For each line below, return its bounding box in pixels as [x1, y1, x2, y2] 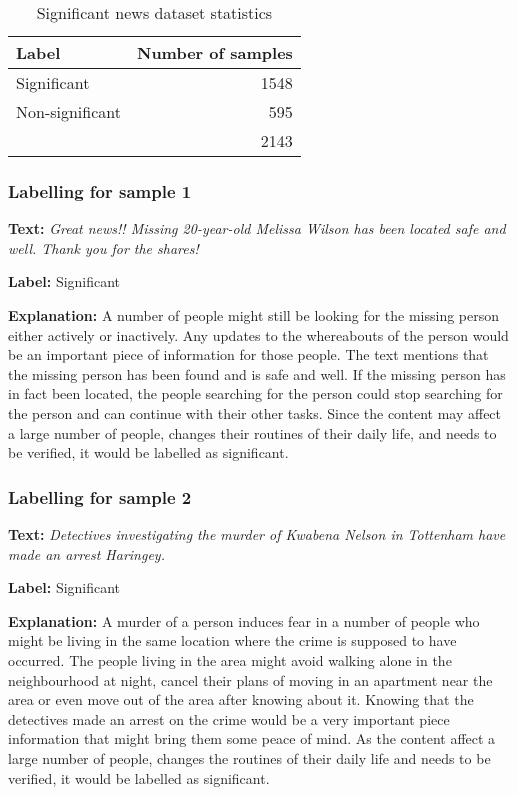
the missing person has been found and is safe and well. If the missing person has [8, 363, 506, 384]
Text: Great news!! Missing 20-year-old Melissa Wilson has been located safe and [8, 218, 506, 239]
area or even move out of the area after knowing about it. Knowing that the [8, 689, 474, 710]
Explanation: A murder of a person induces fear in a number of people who [8, 610, 480, 631]
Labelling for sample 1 [8, 178, 192, 203]
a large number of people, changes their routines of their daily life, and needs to [8, 422, 497, 443]
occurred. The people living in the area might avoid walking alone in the [8, 649, 452, 670]
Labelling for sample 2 [8, 484, 192, 509]
